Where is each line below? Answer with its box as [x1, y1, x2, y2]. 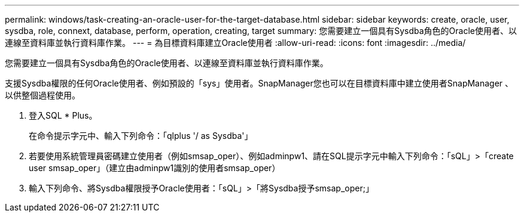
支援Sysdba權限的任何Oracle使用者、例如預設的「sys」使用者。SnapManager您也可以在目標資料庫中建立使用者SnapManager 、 [5, 78, 514, 88]
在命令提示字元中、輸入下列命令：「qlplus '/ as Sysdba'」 [29, 131, 253, 141]
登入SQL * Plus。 [29, 110, 98, 120]
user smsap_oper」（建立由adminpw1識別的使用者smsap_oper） [29, 163, 281, 173]
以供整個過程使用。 [5, 90, 80, 100]
